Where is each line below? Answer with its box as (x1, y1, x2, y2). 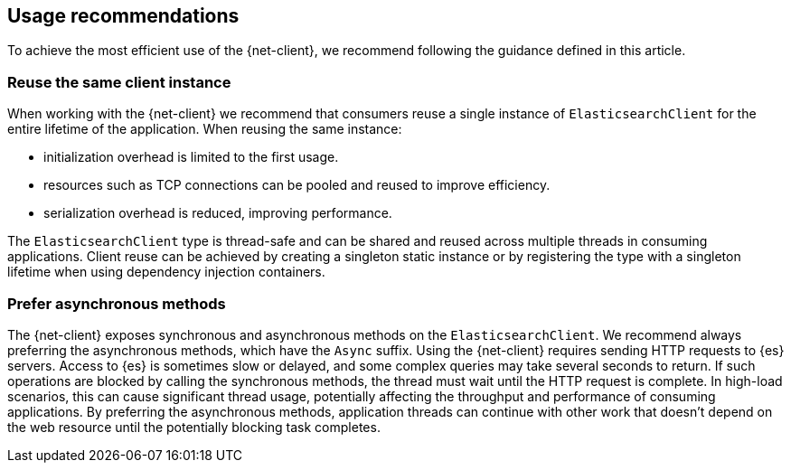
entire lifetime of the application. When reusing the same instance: (7, 121, 402, 137)
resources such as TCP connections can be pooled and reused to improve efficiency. (43, 177, 551, 193)
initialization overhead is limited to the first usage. (43, 149, 339, 165)
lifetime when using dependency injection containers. (7, 264, 325, 280)
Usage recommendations (7, 5, 240, 27)
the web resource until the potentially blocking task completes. (7, 418, 381, 435)
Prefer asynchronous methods (7, 294, 226, 313)
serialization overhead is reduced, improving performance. (43, 205, 392, 221)
